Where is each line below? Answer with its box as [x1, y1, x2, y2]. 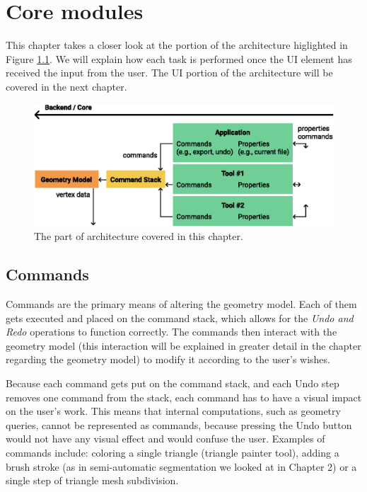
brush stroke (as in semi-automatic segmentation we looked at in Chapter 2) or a [6, 459, 357, 474]
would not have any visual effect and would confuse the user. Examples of [6, 431, 325, 446]
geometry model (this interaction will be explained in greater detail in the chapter [6, 338, 361, 353]
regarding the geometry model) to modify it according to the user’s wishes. [6, 352, 330, 367]
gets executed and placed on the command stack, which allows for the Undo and [6, 310, 354, 325]
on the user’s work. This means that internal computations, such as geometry [6, 404, 341, 418]
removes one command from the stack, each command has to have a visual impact [6, 389, 362, 404]
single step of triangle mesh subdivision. [6, 473, 179, 488]
